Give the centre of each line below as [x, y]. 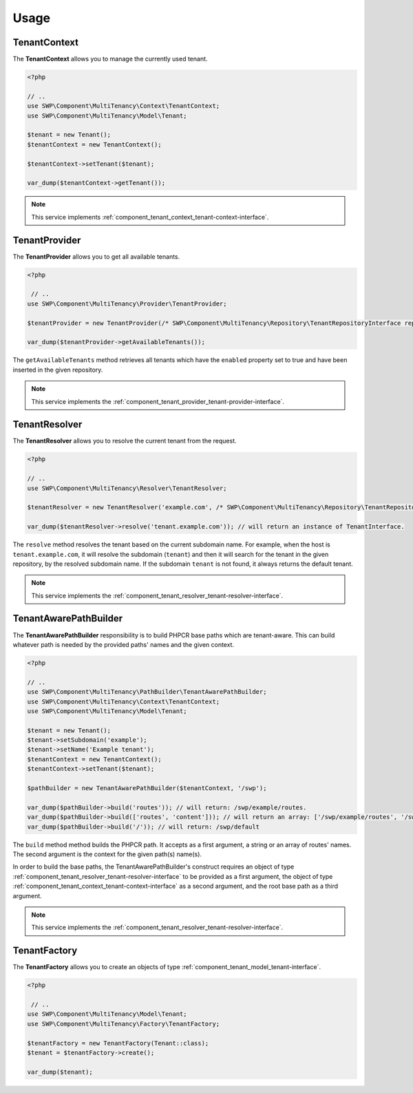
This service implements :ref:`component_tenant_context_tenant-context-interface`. [150, 217]
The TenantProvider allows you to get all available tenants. [96, 256]
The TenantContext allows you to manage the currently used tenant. [110, 59]
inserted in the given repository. [58, 370]
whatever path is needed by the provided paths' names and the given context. [123, 644]
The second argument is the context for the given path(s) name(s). [107, 854]
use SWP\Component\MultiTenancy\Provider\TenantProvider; [127, 304]
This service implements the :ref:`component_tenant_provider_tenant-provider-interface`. [158, 401]
